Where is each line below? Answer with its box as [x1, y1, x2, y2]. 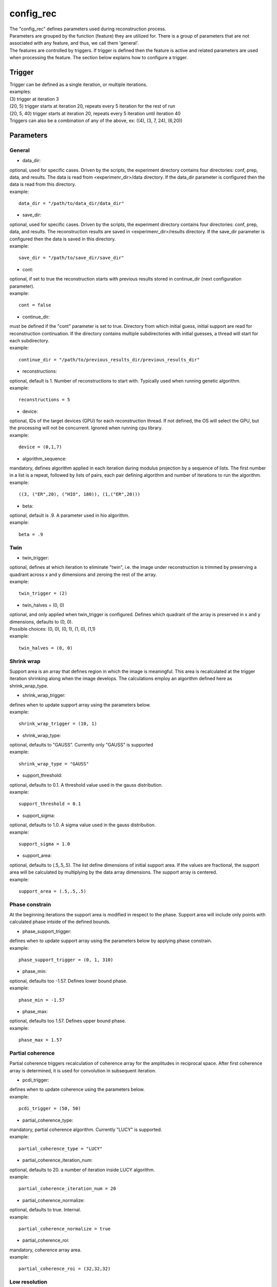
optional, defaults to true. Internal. [9, 1207, 82, 1213]
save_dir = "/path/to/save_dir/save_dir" [18, 255, 124, 261]
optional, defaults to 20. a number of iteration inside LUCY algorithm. [9, 1167, 155, 1173]
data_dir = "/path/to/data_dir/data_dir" [18, 201, 124, 206]
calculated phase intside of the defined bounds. [9, 919, 111, 925]
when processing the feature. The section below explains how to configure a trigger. [9, 55, 188, 61]
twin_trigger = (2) [18, 590, 68, 597]
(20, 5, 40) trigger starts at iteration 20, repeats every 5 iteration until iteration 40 [9, 110, 181, 116]
